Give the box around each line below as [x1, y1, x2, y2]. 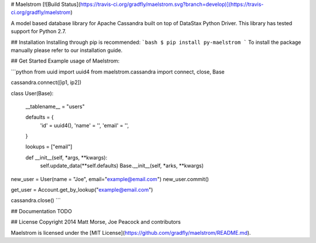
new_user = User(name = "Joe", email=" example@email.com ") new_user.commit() [11, 175, 209, 182]
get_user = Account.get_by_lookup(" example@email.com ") [11, 186, 153, 193]
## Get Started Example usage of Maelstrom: [11, 57, 120, 64]
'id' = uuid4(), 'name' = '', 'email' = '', [40, 121, 129, 129]
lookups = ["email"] [25, 143, 73, 150]
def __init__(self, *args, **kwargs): [25, 154, 108, 161]
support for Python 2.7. [11, 28, 67, 35]
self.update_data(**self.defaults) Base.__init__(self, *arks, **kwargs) [40, 162, 204, 169]
